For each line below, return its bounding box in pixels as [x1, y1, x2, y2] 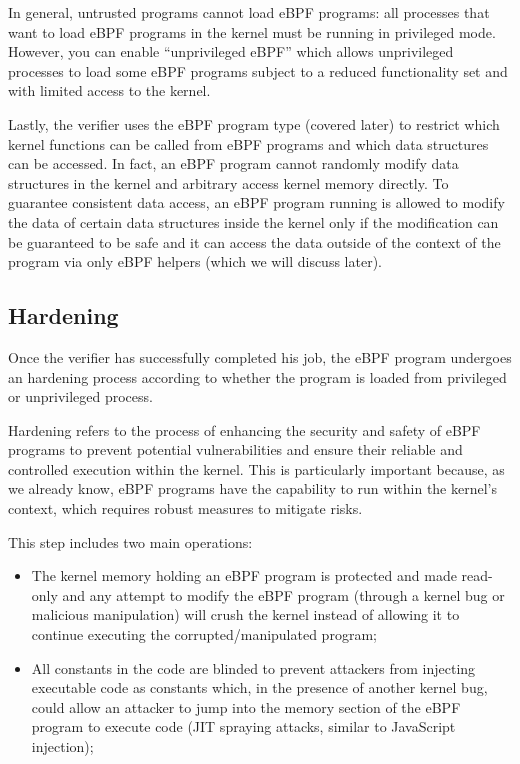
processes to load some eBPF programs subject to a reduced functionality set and [8, 60, 508, 81]
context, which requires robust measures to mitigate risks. [8, 498, 363, 519]
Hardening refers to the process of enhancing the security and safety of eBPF [8, 419, 481, 440]
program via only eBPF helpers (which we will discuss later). [8, 251, 382, 272]
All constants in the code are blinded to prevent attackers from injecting [31, 657, 476, 678]
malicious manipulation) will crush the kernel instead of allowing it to [31, 604, 460, 625]
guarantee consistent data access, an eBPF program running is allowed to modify [8, 192, 505, 213]
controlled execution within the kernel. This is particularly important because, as [8, 458, 505, 479]
